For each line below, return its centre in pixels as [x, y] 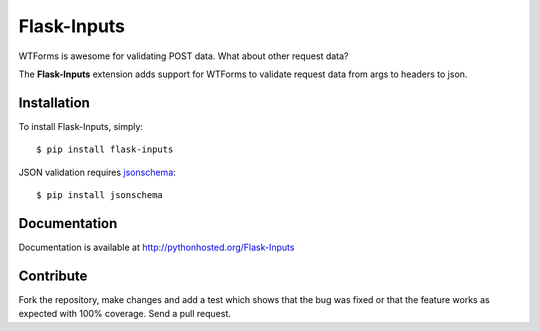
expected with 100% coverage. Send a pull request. [125, 314]
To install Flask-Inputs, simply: [81, 126]
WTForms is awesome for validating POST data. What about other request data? [183, 56]
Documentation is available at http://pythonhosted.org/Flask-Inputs [156, 247]
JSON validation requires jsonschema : [97, 172]
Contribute [53, 275]
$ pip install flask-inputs [105, 149]
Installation [54, 102]
